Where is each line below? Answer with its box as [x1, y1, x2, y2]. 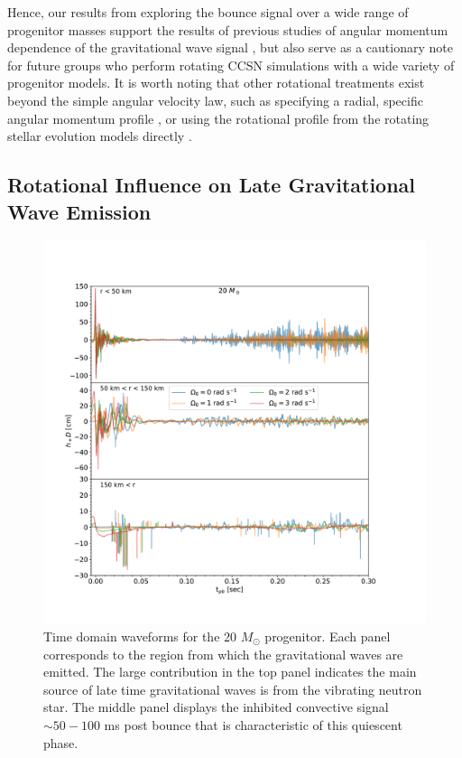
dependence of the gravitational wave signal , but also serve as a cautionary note [7, 38, 453, 57]
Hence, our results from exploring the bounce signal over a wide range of [7, 3, 409, 21]
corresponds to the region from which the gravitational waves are [43, 644, 403, 663]
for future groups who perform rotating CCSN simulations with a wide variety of [7, 55, 455, 74]
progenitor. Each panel [264, 626, 391, 645]
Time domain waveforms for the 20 [43, 626, 237, 645]
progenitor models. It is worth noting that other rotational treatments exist [7, 73, 425, 92]
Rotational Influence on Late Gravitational [7, 171, 416, 199]
